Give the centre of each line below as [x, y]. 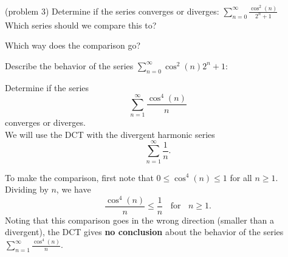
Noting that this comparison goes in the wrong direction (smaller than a [140, 220]
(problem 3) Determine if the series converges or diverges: [112, 11]
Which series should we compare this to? [81, 25]
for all [241, 177]
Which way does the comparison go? [73, 45]
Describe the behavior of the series [69, 65]
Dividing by [27, 189]
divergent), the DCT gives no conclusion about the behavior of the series [144, 232]
